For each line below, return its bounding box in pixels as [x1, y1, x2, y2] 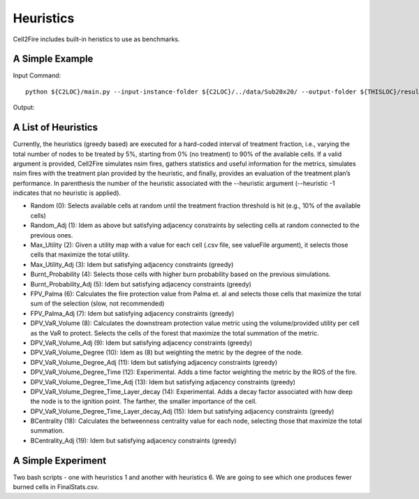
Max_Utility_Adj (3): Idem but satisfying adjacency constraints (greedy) [30, 260, 234, 268]
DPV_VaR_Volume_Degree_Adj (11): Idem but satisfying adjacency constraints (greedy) [30, 358, 278, 366]
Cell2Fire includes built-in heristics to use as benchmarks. [13, 35, 180, 43]
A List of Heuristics [13, 122, 98, 133]
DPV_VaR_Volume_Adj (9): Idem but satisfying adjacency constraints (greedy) [30, 338, 253, 347]
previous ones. [30, 231, 73, 239]
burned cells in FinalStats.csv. [13, 483, 99, 491]
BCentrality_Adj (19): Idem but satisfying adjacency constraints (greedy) [30, 436, 237, 444]
